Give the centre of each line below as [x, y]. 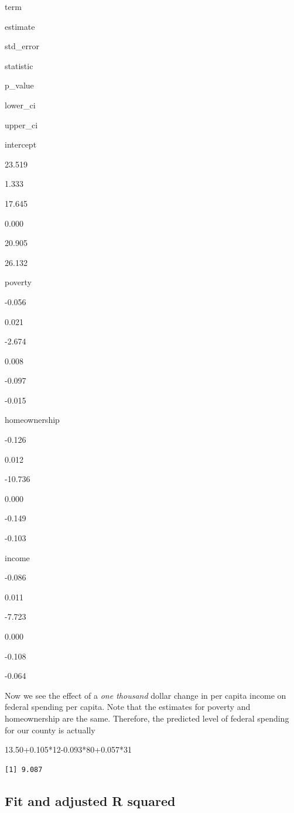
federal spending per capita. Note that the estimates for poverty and [128, 707]
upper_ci [21, 124]
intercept [21, 144]
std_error [22, 46]
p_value [19, 85]
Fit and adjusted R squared [90, 800]
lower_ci [20, 105]
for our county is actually [50, 730]
